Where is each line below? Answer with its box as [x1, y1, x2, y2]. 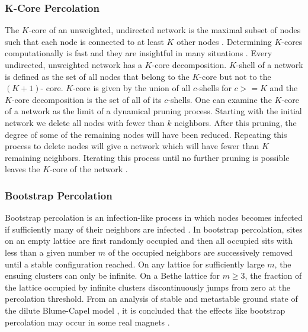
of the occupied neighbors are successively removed [108, 246, 293, 258]
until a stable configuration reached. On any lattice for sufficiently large [5, 257, 265, 270]
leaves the [5, 163, 40, 175]
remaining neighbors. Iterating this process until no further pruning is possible [5, 151, 290, 163]
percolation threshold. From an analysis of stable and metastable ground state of [5, 292, 298, 305]
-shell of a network [236, 59, 303, 70]
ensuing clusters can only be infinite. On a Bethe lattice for [5, 269, 220, 282]
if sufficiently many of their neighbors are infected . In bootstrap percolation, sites [5, 223, 303, 235]
